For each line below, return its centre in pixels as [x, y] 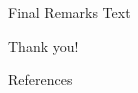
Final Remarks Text [69, 12]
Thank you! [43, 45]
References [40, 79]
